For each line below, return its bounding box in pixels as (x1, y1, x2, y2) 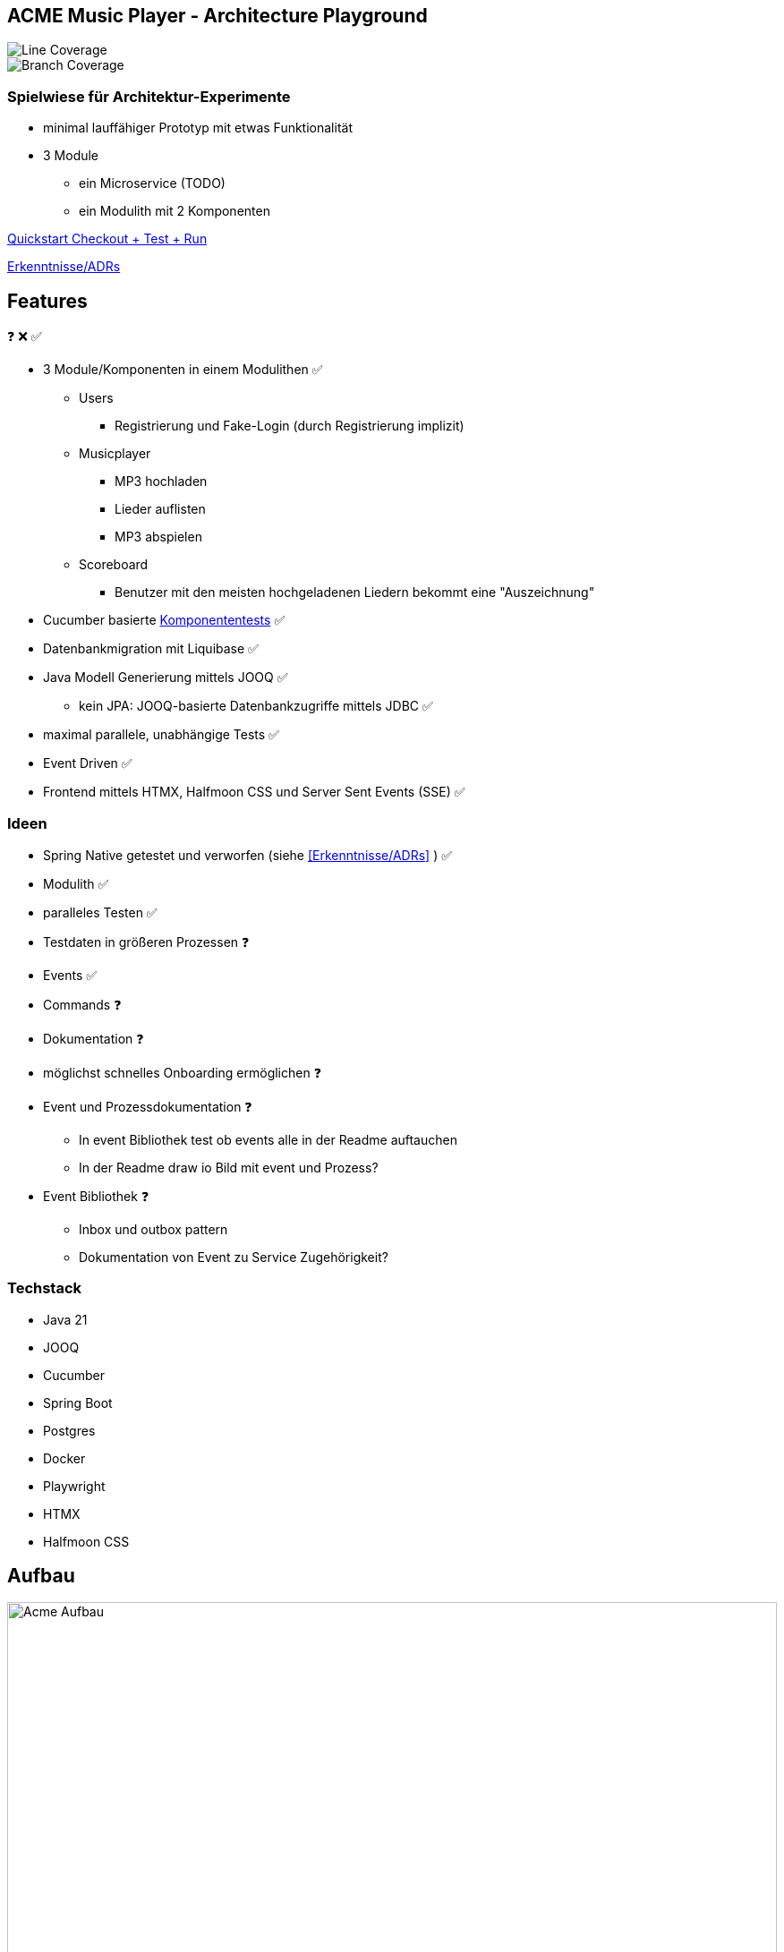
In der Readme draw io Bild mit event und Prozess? (79, 1159, 379, 1175)
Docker (43, 1450, 86, 1466)
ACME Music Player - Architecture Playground (7, 4, 428, 27)
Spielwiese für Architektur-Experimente (7, 87, 291, 106)
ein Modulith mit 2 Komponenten (79, 203, 270, 219)
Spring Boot (43, 1394, 113, 1411)
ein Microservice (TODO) (79, 175, 226, 192)
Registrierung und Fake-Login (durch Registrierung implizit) (115, 418, 464, 434)
